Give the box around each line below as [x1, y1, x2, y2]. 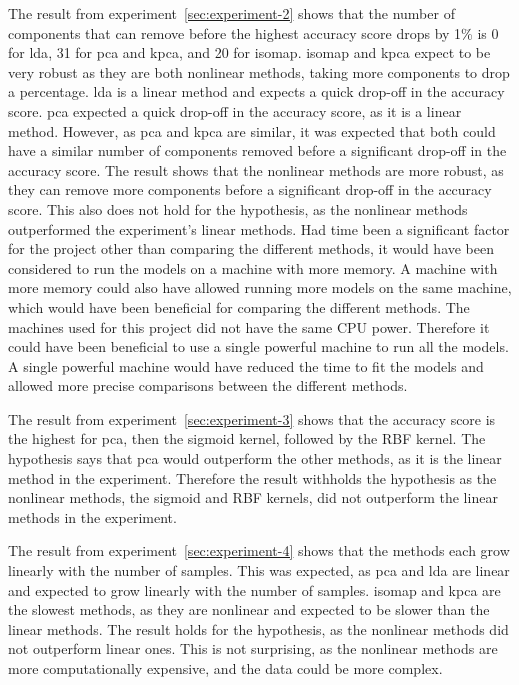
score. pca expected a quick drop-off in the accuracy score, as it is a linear [8, 100, 462, 121]
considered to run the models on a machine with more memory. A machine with [8, 257, 498, 278]
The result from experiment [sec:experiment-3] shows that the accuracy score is [8, 408, 496, 429]
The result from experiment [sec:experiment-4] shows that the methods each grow [8, 540, 510, 561]
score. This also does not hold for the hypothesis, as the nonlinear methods [8, 198, 468, 219]
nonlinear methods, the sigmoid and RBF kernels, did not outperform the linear [8, 487, 498, 508]
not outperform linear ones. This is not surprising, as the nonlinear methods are [8, 638, 498, 659]
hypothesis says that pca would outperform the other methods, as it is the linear [8, 448, 502, 469]
